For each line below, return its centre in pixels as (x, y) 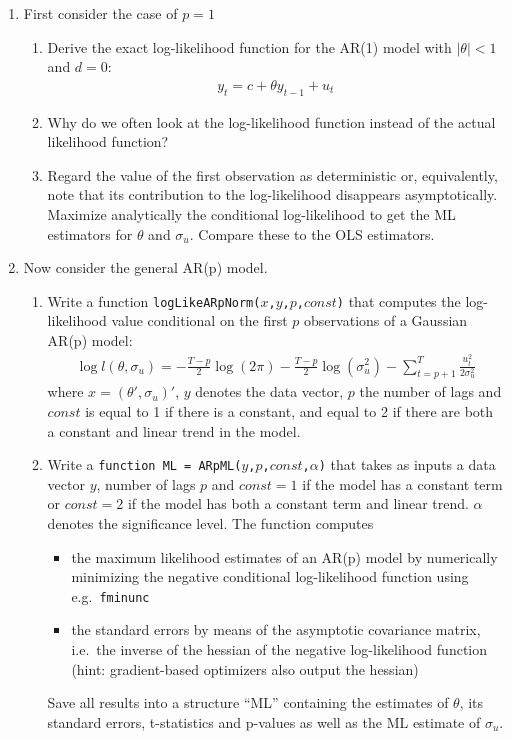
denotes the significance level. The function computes (210, 522)
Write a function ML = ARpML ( (144, 464)
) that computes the (398, 300)
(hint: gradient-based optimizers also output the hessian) (245, 668)
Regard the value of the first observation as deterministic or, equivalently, (272, 174)
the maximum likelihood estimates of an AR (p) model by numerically (284, 556)
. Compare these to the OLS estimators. (312, 233)
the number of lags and (430, 391)
